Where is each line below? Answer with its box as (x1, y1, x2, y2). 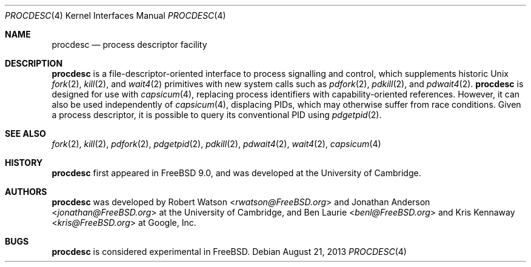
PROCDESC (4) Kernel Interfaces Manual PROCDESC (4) (5, 10, 226, 21)
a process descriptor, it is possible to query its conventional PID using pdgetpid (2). (52, 110, 382, 120)
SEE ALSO (5, 128, 46, 139)
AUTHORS (5, 186, 47, 197)
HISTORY (5, 157, 43, 168)
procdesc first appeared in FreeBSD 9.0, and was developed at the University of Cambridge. (52, 168, 421, 178)
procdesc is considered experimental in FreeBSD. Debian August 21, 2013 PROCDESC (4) (52, 246, 407, 257)
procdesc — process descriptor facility (52, 39, 207, 50)
